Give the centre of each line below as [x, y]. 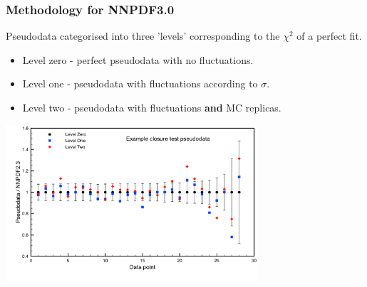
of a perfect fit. [329, 36]
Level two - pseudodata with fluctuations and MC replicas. [152, 107]
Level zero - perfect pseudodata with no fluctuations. [138, 59]
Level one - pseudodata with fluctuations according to [140, 83]
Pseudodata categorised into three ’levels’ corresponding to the [143, 36]
